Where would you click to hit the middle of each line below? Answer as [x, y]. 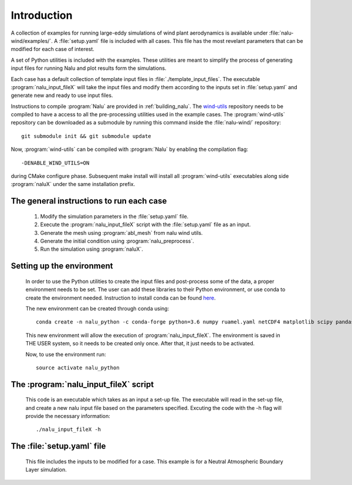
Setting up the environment [62, 266]
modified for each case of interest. [53, 49]
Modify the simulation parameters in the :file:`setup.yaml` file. [114, 216]
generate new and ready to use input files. [62, 95]
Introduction [42, 15]
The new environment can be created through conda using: [97, 308]
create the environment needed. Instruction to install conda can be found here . [121, 298]
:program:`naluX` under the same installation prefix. [73, 184]
